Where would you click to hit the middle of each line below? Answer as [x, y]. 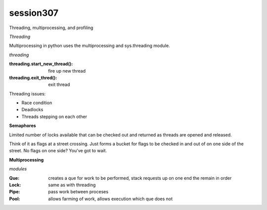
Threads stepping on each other [54, 117]
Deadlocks [32, 110]
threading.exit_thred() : [33, 78]
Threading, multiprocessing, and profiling [51, 28]
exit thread [59, 84]
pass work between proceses [78, 192]
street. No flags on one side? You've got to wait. [58, 151]
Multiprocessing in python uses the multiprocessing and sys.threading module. [89, 46]
